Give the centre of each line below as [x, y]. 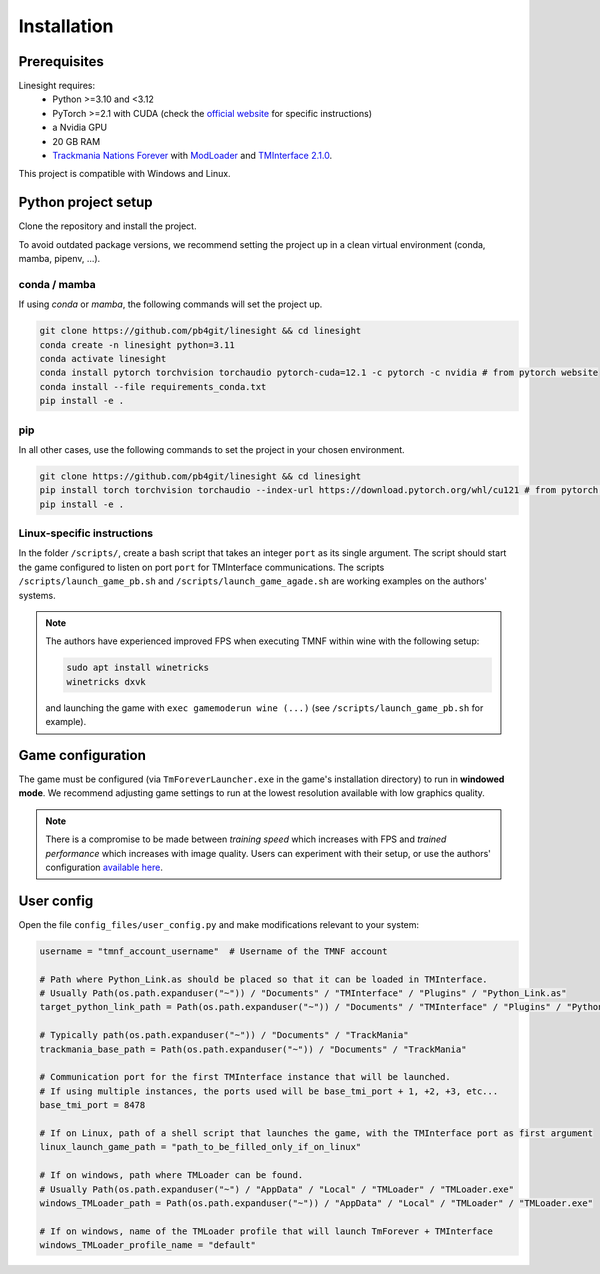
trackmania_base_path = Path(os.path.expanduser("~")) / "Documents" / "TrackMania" [253, 1049]
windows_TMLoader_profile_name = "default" [148, 1245]
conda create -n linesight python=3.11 [137, 344]
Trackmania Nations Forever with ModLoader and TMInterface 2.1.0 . [192, 156]
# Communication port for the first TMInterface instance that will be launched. [245, 1077]
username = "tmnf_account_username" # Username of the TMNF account [213, 951]
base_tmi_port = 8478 [92, 1105]
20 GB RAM [76, 141]
